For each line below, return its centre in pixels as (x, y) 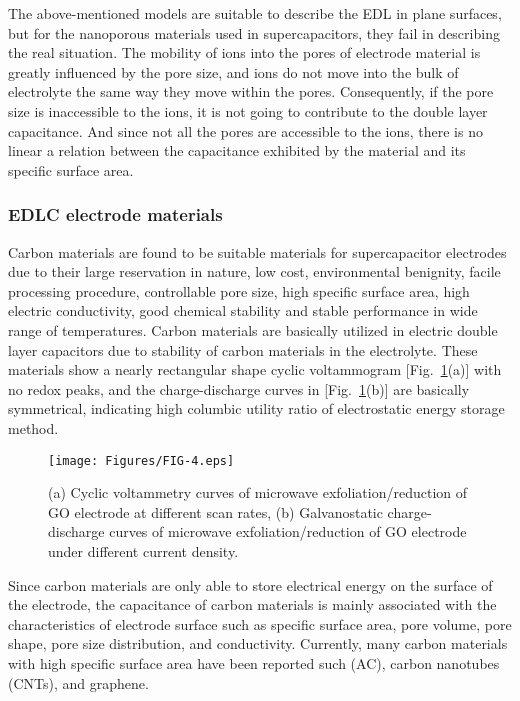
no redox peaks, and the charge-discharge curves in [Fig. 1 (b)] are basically (239, 388)
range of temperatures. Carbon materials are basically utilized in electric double (253, 329)
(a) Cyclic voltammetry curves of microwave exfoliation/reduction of (258, 492)
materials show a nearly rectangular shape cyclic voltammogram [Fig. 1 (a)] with (255, 369)
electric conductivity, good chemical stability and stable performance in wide (243, 310)
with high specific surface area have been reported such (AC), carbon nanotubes (254, 662)
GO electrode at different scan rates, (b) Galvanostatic (215, 511)
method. (33, 427)
